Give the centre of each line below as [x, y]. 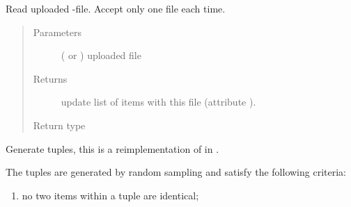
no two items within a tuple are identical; [110, 195]
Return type [59, 125]
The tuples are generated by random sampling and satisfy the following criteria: [176, 172]
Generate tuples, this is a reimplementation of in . [112, 148]
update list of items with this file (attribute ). [158, 102]
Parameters [57, 32]
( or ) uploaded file [101, 55]
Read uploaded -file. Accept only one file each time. [116, 8]
